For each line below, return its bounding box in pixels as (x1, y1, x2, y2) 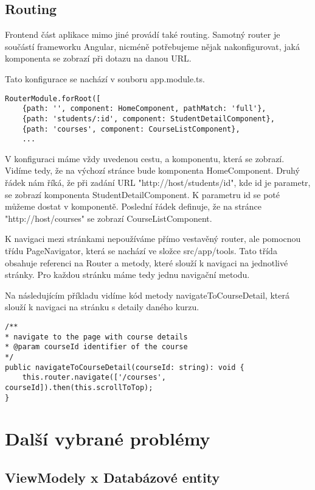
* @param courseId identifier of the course (5, 343, 188, 352)
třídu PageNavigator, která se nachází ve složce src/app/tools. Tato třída (5, 244, 277, 257)
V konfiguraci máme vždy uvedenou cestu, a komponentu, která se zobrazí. (5, 152, 285, 165)
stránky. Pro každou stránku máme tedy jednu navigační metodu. (5, 268, 250, 281)
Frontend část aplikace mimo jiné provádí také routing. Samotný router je (5, 28, 280, 41)
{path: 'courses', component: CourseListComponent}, (22, 124, 240, 133)
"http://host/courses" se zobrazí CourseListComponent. (5, 211, 212, 224)
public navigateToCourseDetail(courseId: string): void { (5, 363, 244, 372)
